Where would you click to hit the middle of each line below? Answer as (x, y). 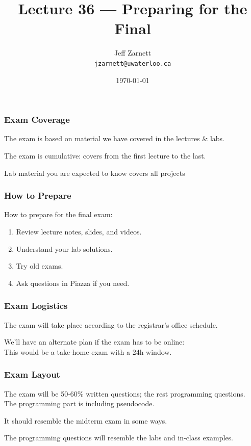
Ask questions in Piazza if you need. (73, 283)
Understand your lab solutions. (64, 248)
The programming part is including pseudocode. (79, 403)
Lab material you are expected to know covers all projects (95, 173)
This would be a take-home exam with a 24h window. (88, 351)
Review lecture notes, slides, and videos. (79, 232)
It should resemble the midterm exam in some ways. (86, 420)
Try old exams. (40, 266)
